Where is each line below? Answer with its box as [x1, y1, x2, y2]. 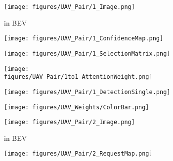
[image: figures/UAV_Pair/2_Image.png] [4, 119, 135, 126]
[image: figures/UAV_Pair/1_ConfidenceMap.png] [4, 35, 164, 42]
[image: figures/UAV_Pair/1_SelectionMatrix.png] [4, 50, 171, 57]
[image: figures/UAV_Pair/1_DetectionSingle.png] [4, 88, 171, 96]
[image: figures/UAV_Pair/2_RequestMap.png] [4, 150, 153, 158]
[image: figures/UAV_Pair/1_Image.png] [4, 3, 135, 10]
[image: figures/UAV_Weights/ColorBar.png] [4, 103, 149, 111]
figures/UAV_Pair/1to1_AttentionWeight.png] [4, 73, 153, 81]
